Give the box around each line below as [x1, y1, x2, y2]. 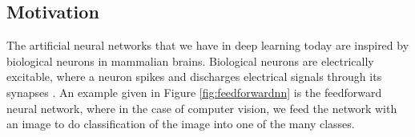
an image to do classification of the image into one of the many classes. [6, 115, 355, 132]
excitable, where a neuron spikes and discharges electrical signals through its [6, 68, 382, 85]
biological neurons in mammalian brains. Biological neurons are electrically [6, 52, 374, 69]
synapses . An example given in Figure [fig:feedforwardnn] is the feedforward [6, 83, 382, 100]
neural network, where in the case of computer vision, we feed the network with [6, 99, 397, 116]
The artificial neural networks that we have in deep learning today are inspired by [6, 37, 409, 54]
